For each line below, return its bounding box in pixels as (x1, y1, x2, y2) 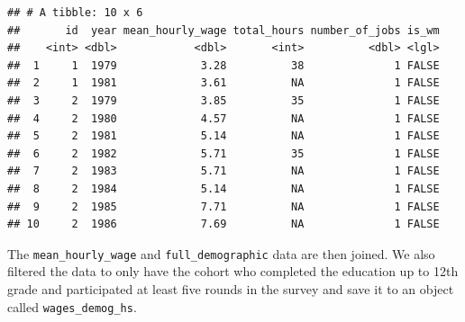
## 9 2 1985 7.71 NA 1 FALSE (7, 200, 440, 213)
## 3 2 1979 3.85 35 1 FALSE (7, 94, 440, 107)
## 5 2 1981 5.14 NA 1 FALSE (7, 130, 440, 143)
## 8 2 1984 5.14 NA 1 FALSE (7, 182, 440, 195)
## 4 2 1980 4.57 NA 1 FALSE (7, 112, 440, 125)
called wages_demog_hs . (7, 297, 137, 316)
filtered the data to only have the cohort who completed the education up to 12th (7, 262, 459, 281)
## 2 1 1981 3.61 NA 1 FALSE (7, 76, 440, 90)
